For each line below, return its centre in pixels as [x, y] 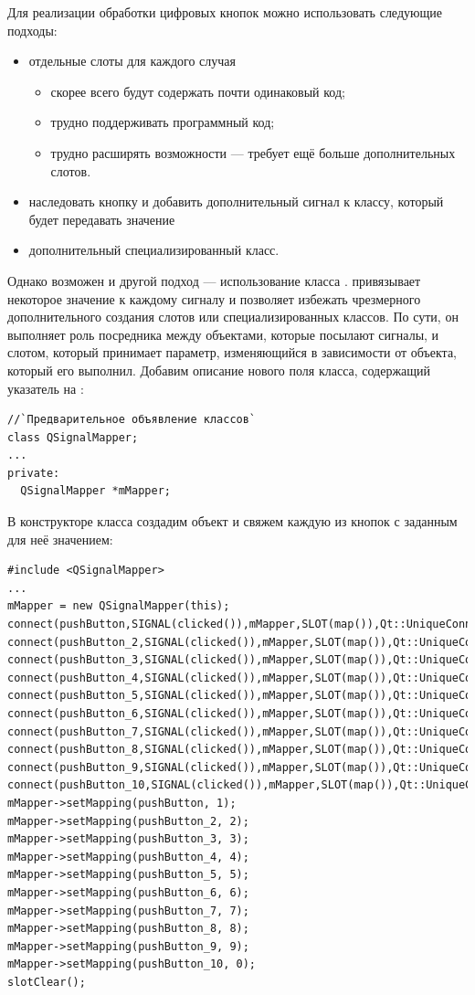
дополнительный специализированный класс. [154, 250]
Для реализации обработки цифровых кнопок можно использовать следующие [225, 12]
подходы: [32, 30]
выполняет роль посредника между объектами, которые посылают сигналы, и [223, 334]
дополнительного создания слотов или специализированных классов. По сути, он [233, 317]
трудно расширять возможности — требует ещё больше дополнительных [253, 152]
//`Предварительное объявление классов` [132, 420]
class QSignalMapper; [73, 437]
